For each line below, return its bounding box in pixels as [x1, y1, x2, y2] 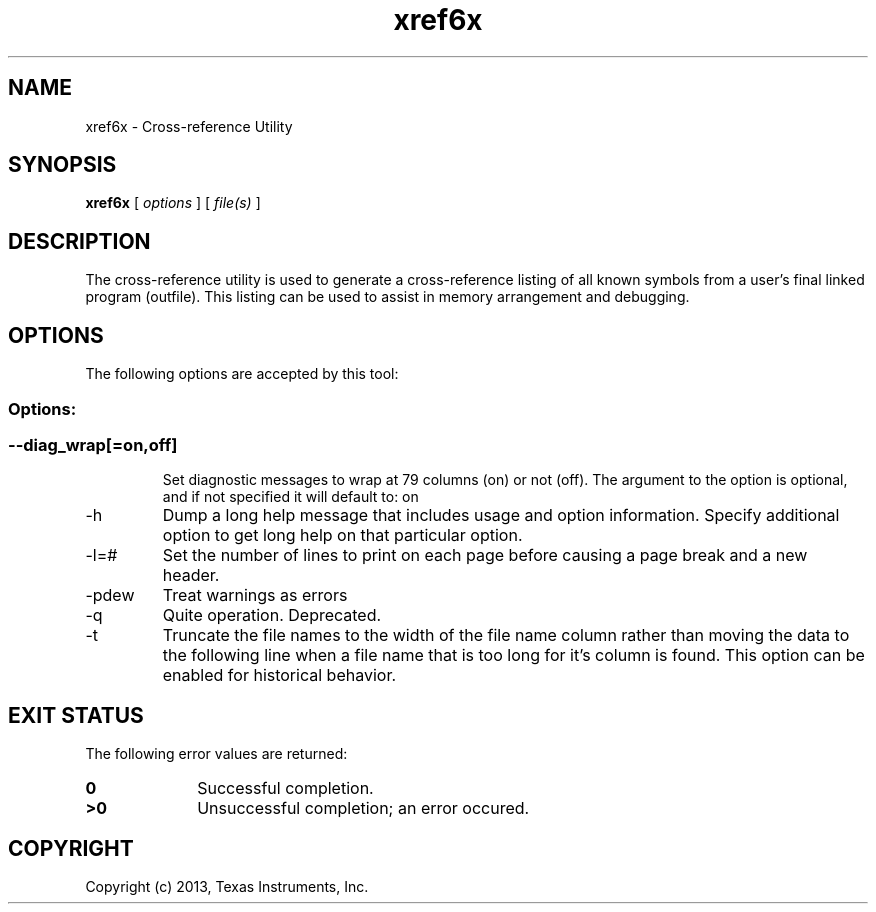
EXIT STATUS [8, 702, 144, 728]
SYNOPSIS [8, 152, 117, 178]
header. [162, 565, 220, 586]
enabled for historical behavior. [162, 665, 397, 686]
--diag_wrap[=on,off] [8, 434, 178, 455]
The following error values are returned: [85, 745, 348, 763]
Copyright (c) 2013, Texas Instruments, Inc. [85, 877, 369, 895]
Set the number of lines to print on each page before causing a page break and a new [162, 545, 808, 566]
